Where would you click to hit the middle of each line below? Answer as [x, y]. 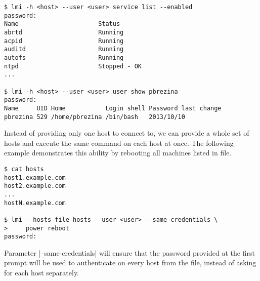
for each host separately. [42, 273]
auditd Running [64, 49]
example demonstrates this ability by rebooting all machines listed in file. [118, 153]
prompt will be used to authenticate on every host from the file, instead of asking [130, 263]
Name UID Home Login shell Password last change [113, 108]
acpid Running [64, 41]
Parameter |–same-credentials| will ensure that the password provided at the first [129, 252]
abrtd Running [64, 32]
